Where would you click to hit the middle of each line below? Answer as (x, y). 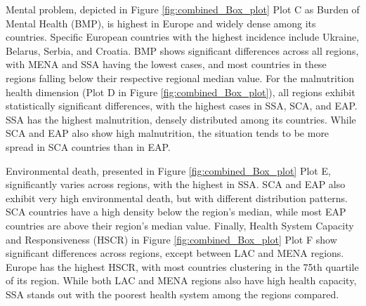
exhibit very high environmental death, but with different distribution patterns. (177, 198)
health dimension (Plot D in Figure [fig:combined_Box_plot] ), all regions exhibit (181, 92)
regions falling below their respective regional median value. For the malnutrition (180, 78)
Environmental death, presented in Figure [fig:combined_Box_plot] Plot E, (168, 170)
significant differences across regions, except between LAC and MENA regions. (175, 253)
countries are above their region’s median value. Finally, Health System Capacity (180, 225)
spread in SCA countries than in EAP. (88, 146)
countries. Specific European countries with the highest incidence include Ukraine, (183, 37)
